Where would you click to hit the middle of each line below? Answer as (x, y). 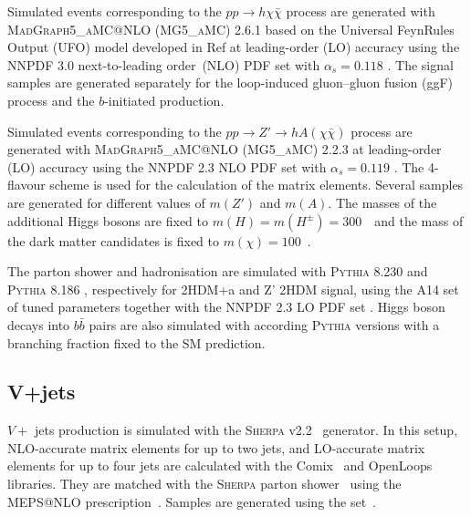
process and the (51, 100)
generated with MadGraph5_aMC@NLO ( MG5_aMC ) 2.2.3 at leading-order (225, 149)
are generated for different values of (106, 202)
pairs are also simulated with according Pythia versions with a (264, 324)
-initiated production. (164, 100)
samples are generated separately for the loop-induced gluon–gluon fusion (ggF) (230, 83)
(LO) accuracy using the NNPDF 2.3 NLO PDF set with (167, 166)
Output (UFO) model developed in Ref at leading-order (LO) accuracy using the (234, 47)
